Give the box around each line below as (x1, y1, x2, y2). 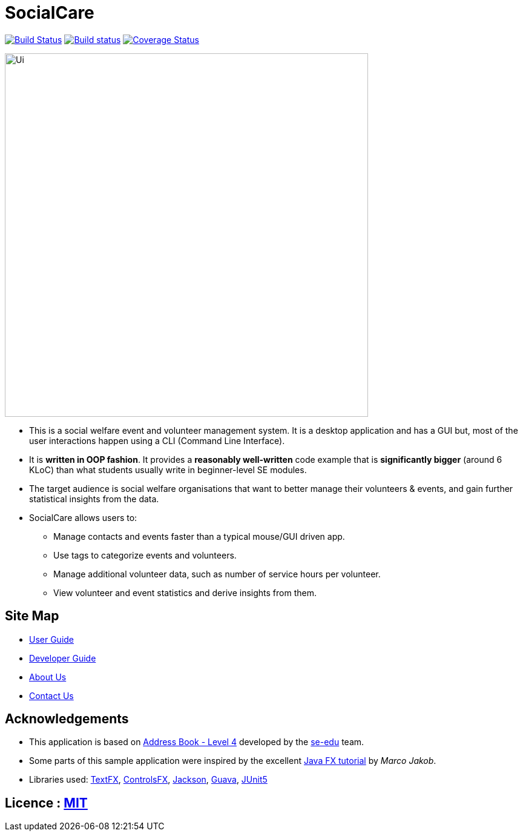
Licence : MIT (5, 795, 88, 811)
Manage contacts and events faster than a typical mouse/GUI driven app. (53, 531, 345, 542)
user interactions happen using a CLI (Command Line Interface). (29, 435, 285, 446)
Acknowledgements (5, 711, 129, 727)
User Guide (29, 634, 74, 645)
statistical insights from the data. (29, 493, 159, 504)
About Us (29, 671, 67, 682)
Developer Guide (29, 652, 96, 663)
